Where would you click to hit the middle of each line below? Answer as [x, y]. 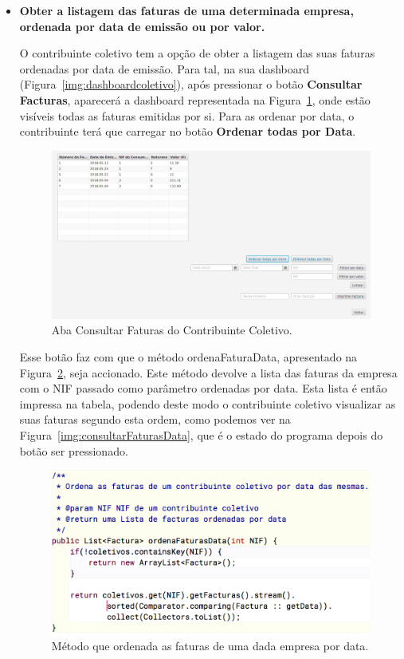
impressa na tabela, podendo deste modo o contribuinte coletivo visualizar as [208, 403]
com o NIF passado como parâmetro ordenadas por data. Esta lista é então [203, 388]
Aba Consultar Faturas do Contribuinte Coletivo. [172, 330]
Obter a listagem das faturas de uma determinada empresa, [186, 10]
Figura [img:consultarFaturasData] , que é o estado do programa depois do [201, 434]
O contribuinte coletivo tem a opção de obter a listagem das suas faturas [197, 53]
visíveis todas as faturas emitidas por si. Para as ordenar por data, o [187, 115]
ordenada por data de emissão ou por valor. [142, 26]
